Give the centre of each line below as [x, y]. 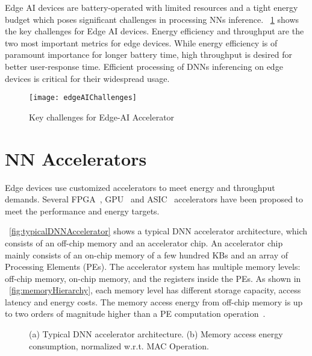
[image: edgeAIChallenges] [83, 98]
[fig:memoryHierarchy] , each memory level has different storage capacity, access [155, 290]
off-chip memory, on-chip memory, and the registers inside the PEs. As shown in [153, 278]
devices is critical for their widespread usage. [87, 78]
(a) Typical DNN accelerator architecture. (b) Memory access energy [156, 334]
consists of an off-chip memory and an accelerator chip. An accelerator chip [144, 242]
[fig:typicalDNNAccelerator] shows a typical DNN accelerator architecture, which [158, 231]
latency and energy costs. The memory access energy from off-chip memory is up [154, 301]
